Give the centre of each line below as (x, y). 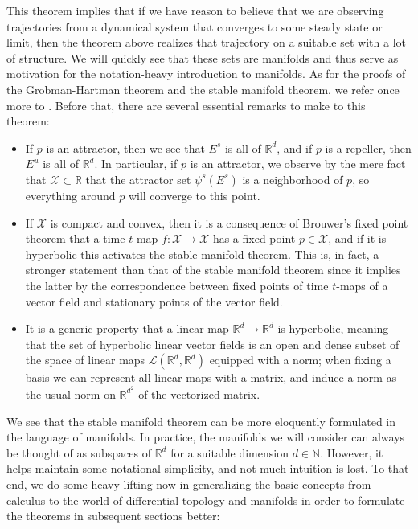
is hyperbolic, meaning (333, 328)
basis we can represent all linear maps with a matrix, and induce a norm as (211, 377)
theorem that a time (75, 238)
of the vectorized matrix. (199, 394)
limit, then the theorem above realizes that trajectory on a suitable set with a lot (206, 42)
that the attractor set (138, 179)
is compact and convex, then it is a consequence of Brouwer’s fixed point (229, 222)
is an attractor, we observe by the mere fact (298, 164)
